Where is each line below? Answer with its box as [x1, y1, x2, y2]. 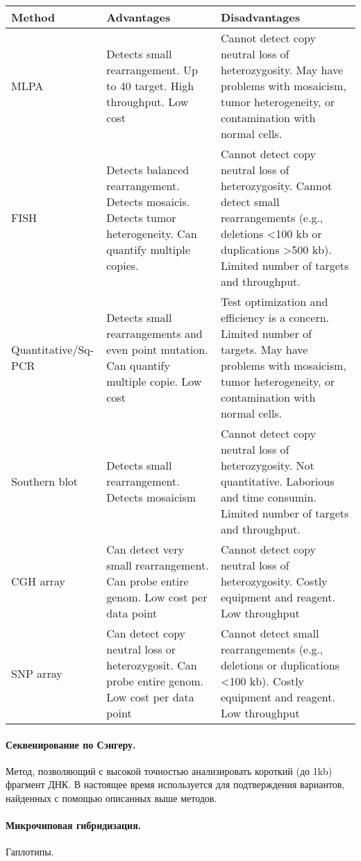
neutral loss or [106, 641, 176, 657]
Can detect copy [106, 625, 186, 641]
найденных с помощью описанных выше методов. [6, 790, 217, 805]
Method [11, 9, 56, 25]
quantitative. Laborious [220, 473, 335, 489]
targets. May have [220, 341, 308, 357]
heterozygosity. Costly [220, 573, 328, 589]
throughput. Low [106, 94, 189, 110]
